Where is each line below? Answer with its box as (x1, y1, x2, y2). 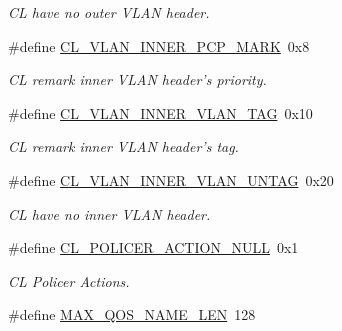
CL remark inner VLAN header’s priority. (8, 69, 267, 90)
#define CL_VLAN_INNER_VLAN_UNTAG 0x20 (8, 169, 334, 190)
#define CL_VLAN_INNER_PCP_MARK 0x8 (8, 35, 310, 56)
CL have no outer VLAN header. (8, 2, 210, 22)
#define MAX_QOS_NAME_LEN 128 (8, 304, 256, 325)
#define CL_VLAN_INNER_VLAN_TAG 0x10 (8, 102, 313, 123)
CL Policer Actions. (8, 270, 130, 291)
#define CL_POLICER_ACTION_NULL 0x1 (8, 237, 299, 258)
